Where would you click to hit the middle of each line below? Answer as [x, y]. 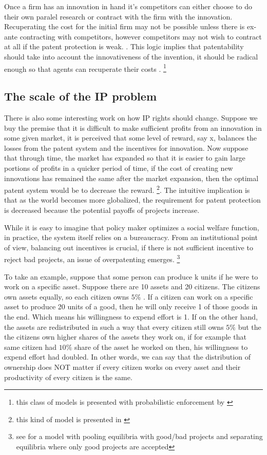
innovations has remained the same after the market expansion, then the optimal [131, 178]
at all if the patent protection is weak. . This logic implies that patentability [124, 46]
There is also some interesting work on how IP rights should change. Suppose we [131, 118]
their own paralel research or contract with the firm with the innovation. [118, 16]
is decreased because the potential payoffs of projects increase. [102, 210]
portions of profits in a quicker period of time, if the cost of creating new [119, 167]
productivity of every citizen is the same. [68, 377]
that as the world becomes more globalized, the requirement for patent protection [132, 200]
